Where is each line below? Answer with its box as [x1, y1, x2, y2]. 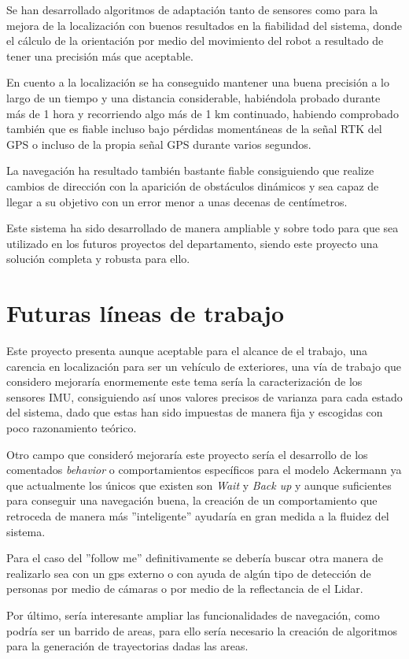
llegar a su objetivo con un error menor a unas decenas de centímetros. [6, 193, 348, 209]
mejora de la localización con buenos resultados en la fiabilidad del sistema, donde [6, 17, 402, 33]
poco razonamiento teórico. [6, 420, 137, 435]
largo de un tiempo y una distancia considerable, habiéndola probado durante [6, 89, 381, 106]
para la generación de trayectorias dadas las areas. [6, 638, 249, 654]
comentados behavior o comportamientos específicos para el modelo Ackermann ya [6, 461, 402, 478]
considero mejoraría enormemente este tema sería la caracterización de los [6, 373, 363, 390]
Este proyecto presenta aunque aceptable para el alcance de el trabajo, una [6, 342, 367, 359]
